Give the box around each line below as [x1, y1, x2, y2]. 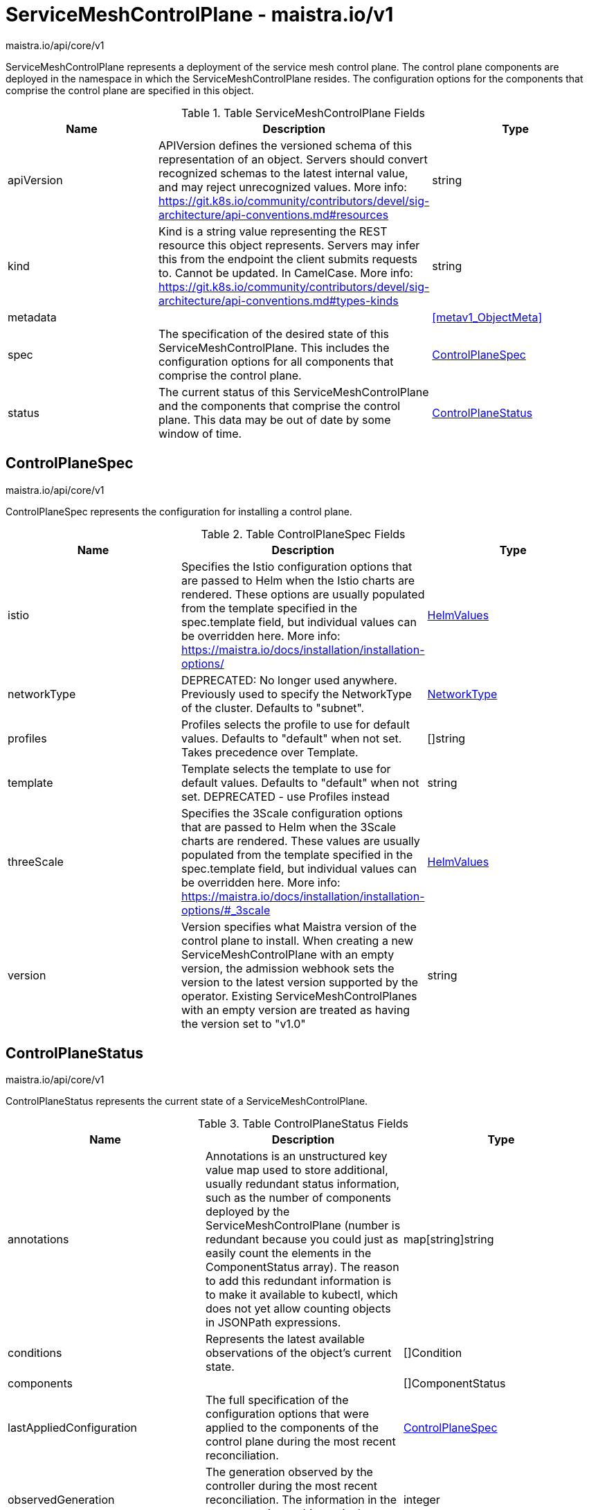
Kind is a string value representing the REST [158, 224, 388, 238]
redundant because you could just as [205, 1232, 399, 1247]
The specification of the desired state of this [158, 326, 389, 341]
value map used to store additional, [205, 1163, 388, 1178]
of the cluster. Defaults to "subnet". [181, 700, 365, 715]
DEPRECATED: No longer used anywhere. [181, 673, 397, 687]
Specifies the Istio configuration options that [181, 559, 413, 574]
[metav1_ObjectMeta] [432, 310, 543, 324]
